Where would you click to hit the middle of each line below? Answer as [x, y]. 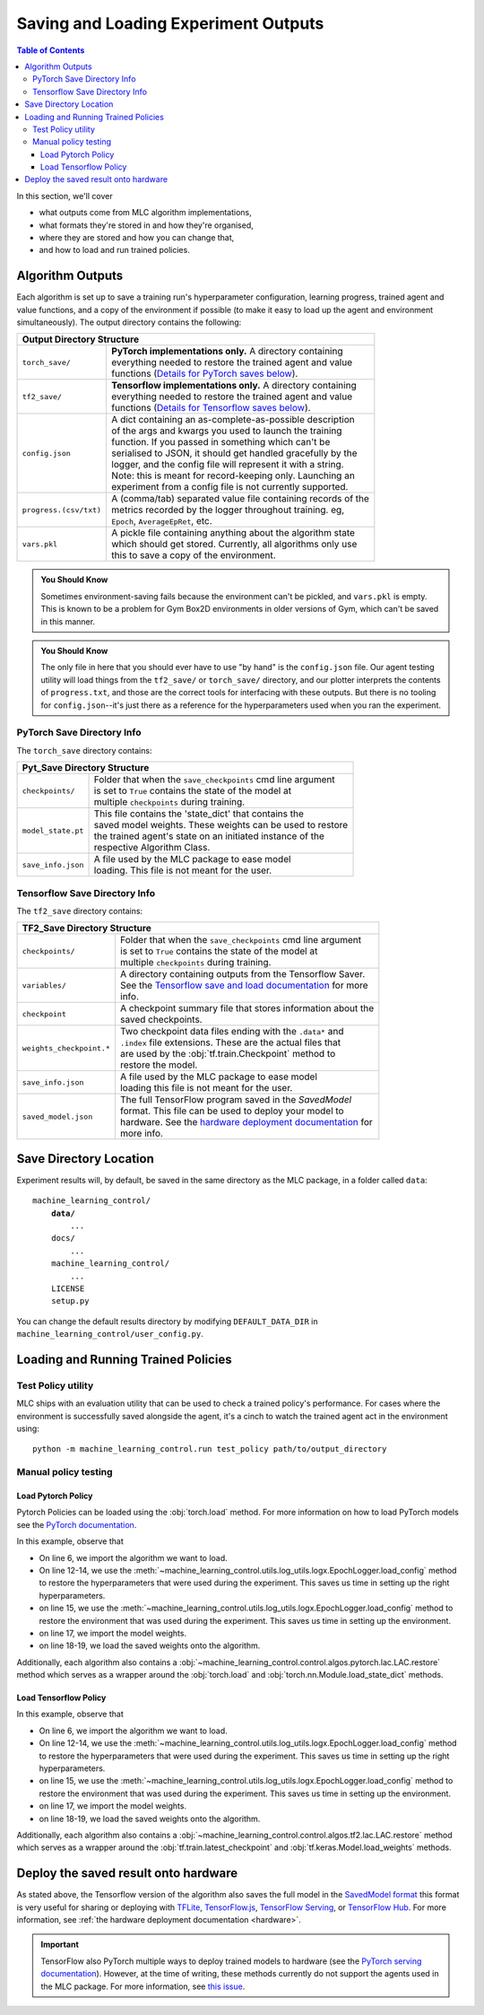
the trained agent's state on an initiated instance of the [209, 836]
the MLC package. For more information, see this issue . [143, 1986]
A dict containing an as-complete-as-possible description [233, 420]
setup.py [70, 1301]
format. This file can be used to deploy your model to [232, 1111]
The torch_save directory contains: [84, 750]
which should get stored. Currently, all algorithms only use [234, 545]
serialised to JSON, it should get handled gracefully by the [234, 453]
